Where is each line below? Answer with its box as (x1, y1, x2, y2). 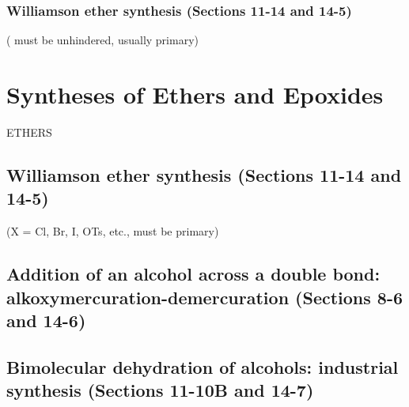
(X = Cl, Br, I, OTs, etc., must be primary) (6, 223, 219, 239)
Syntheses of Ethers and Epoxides (6, 78, 384, 110)
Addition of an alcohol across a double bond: (6, 262, 381, 286)
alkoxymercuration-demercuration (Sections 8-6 (6, 285, 403, 309)
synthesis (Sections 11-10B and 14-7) (6, 378, 314, 402)
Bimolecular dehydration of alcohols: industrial (6, 354, 399, 379)
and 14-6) (6, 307, 86, 332)
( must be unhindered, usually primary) (6, 32, 199, 48)
